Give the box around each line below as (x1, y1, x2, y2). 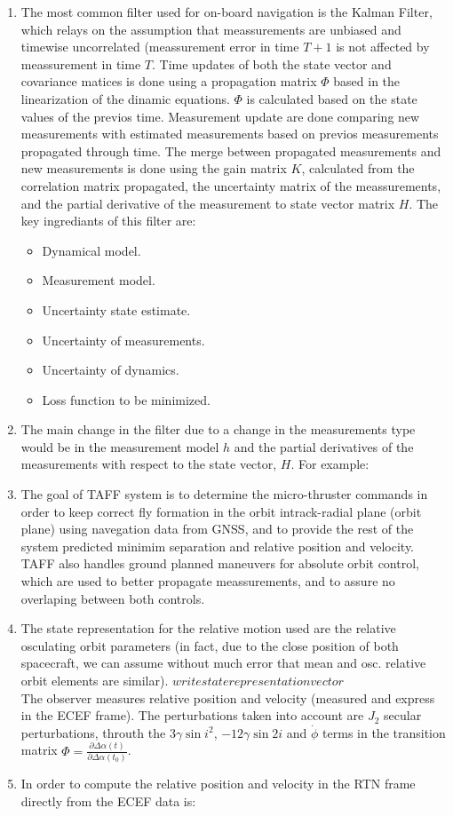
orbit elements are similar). (20, 671, 169, 689)
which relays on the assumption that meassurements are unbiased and (20, 20, 401, 38)
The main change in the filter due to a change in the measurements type (20, 420, 416, 439)
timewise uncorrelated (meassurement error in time (20, 37, 299, 56)
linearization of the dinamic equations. (20, 89, 230, 107)
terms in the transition (322, 723, 446, 741)
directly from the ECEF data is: (20, 791, 196, 810)
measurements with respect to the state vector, (20, 455, 277, 473)
